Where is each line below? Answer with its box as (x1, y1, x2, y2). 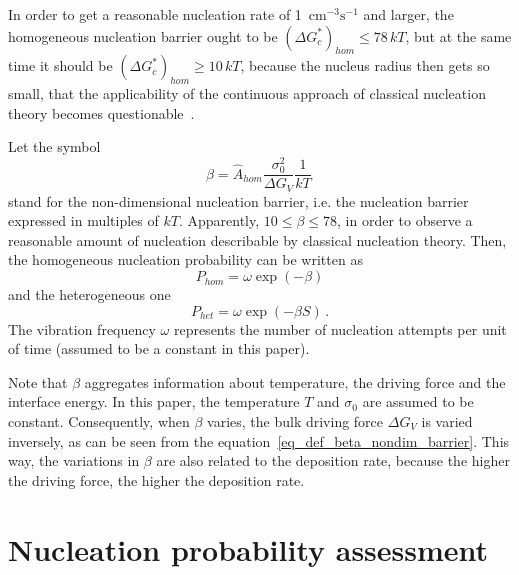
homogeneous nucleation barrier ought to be (8, 25, 278, 46)
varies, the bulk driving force (207, 411, 384, 432)
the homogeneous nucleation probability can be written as (8, 249, 363, 270)
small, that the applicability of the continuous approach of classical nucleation (8, 83, 486, 104)
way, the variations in (8, 450, 140, 471)
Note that (8, 371, 68, 392)
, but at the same (405, 25, 512, 46)
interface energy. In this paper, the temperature (8, 391, 300, 412)
